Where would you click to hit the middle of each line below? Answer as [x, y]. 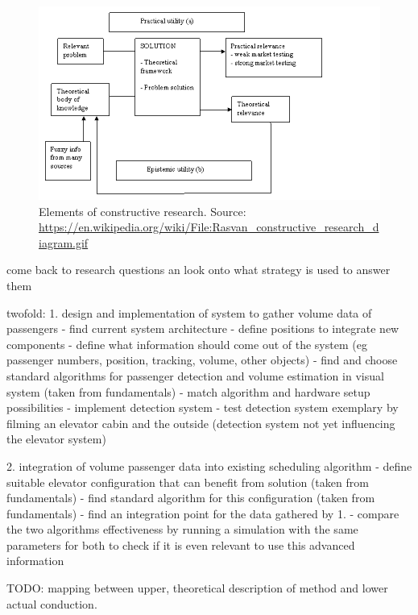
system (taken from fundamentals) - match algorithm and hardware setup [188, 391]
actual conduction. [52, 603]
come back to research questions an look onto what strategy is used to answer [199, 270]
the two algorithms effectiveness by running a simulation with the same [182, 529]
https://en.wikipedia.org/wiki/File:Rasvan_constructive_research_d [209, 227]
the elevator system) [56, 439]
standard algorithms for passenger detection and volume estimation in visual [195, 375]
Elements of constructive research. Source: [143, 211]
